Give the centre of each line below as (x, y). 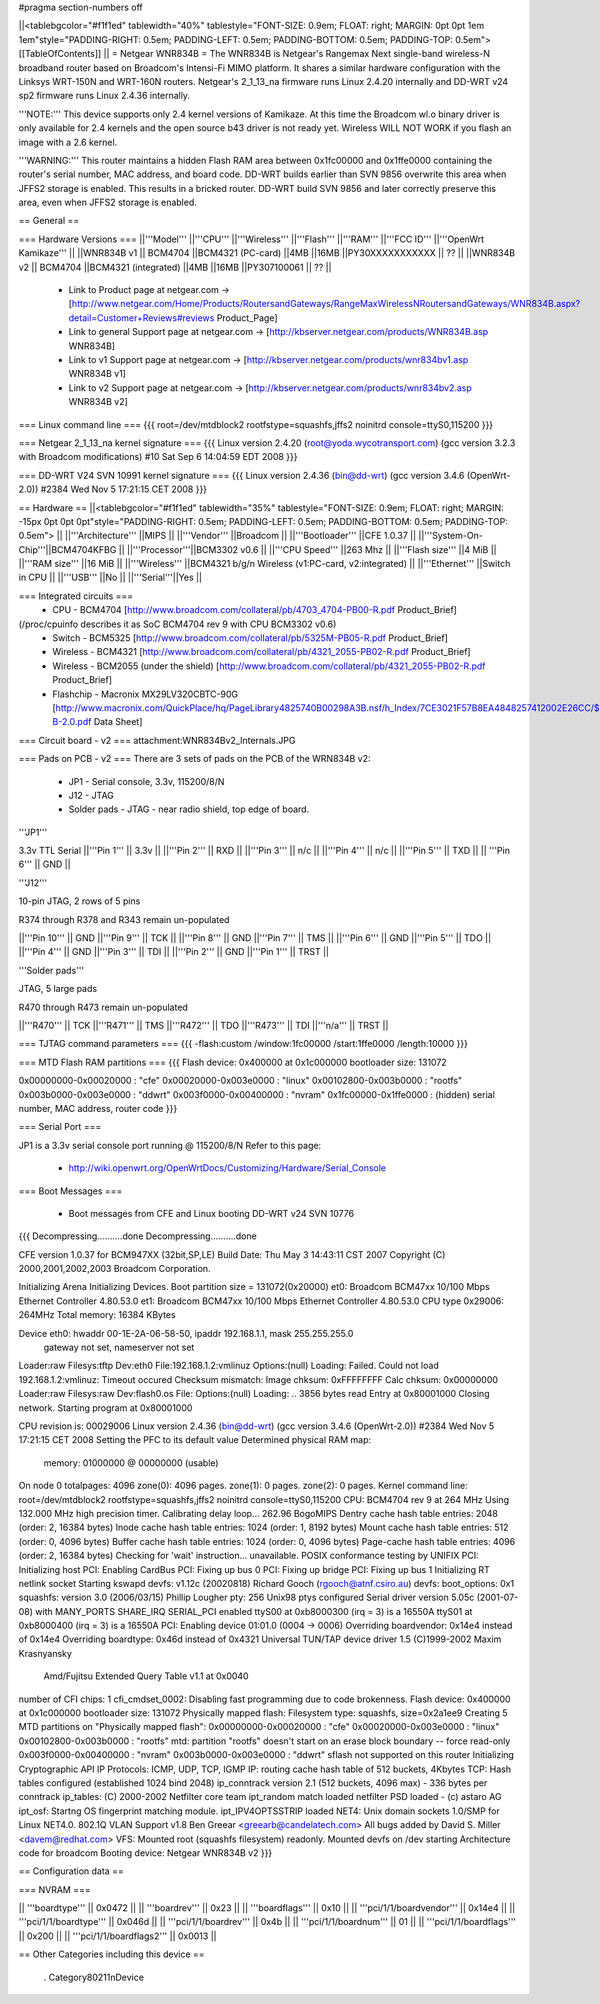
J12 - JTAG (91, 795)
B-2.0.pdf (72, 722)
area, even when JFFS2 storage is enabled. (107, 202)
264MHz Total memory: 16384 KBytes (97, 1315)
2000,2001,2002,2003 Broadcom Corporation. (114, 1269)
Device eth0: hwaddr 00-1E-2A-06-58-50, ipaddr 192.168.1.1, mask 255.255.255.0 (186, 1333)
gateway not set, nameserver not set (119, 1347)
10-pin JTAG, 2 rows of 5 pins (79, 901)
